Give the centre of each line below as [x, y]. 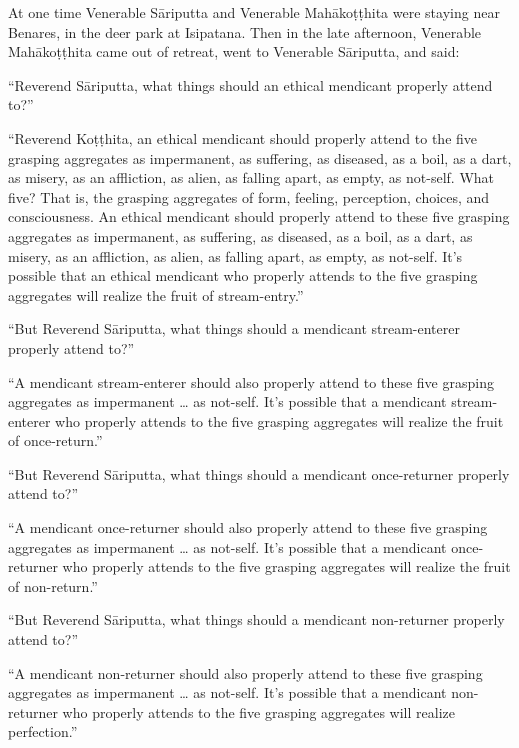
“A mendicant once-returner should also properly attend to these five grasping [248, 527]
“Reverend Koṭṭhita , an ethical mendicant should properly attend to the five [243, 137]
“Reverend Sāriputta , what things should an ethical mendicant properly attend [250, 84]
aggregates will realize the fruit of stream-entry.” [156, 294]
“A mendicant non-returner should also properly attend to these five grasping [245, 672]
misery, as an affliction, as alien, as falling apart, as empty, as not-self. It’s [235, 255]
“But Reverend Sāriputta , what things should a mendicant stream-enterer [234, 328]
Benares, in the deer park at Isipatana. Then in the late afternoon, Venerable [245, 31]
